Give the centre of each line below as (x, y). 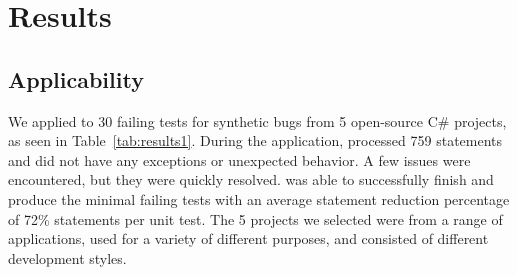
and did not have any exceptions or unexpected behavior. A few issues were (239, 159)
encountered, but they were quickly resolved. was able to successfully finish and (251, 179)
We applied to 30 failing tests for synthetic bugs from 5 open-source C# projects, (257, 120)
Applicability (76, 78)
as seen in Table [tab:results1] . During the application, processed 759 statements (255, 140)
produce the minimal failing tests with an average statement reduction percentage (259, 198)
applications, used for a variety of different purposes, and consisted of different (248, 238)
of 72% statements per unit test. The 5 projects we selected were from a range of (255, 218)
